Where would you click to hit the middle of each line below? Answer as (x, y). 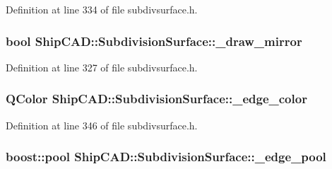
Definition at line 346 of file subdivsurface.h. (102, 125)
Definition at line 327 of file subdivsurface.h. (102, 67)
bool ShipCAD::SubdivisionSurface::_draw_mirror (154, 41)
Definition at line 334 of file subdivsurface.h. (102, 9)
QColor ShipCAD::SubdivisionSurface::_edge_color (156, 99)
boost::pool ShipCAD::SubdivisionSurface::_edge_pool (166, 157)
